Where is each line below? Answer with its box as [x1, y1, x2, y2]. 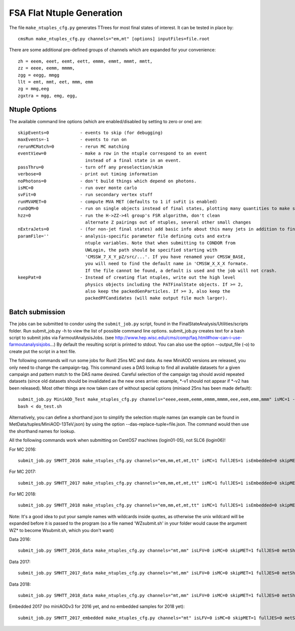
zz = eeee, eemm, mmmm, [18, 66, 75, 71]
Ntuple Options [9, 105, 57, 114]
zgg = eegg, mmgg [18, 72, 59, 78]
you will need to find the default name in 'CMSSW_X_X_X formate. [85, 261, 249, 266]
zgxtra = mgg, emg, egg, [18, 93, 78, 99]
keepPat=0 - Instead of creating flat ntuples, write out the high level [18, 275, 236, 280]
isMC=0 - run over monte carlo [18, 185, 137, 191]
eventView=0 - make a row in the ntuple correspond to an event [18, 151, 207, 156]
